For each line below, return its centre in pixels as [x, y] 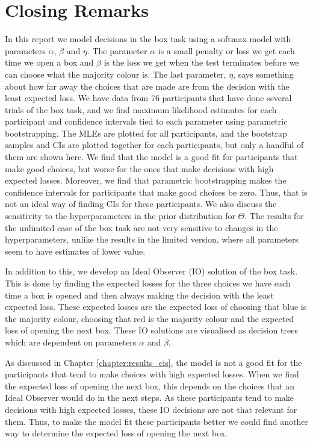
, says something [263, 74]
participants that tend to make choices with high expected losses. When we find [152, 374]
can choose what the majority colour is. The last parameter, [116, 74]
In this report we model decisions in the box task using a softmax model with [148, 39]
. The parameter [117, 50]
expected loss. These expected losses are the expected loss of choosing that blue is [156, 307]
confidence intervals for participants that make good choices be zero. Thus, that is [156, 192]
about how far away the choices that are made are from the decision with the [147, 86]
